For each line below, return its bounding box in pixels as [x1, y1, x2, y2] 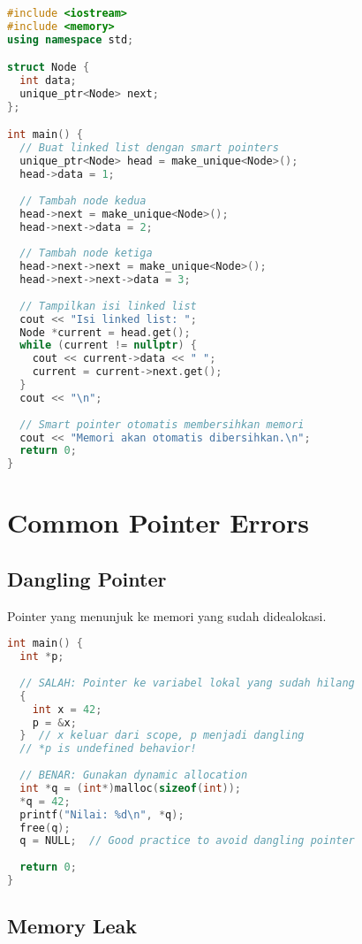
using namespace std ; [7, 33, 134, 46]
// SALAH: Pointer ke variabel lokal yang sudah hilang [19, 676, 355, 689]
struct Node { [7, 61, 90, 74]
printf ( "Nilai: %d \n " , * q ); [19, 808, 185, 821]
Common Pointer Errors [7, 504, 309, 541]
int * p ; [19, 650, 64, 664]
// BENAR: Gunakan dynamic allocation [19, 769, 248, 782]
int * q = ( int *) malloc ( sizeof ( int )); [19, 781, 242, 794]
